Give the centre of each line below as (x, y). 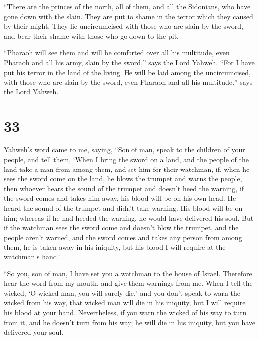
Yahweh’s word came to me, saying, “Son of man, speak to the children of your (125, 149)
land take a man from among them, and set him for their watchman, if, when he (127, 169)
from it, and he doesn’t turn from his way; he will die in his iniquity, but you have (130, 322)
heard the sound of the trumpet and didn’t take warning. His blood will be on (123, 208)
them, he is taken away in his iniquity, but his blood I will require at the (115, 247)
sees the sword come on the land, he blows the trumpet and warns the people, (123, 179)
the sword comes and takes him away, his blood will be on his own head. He (120, 198)
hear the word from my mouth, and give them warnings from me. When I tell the (128, 283)
